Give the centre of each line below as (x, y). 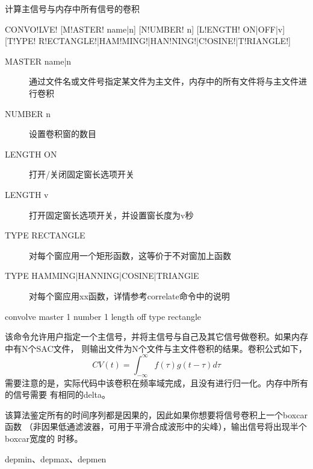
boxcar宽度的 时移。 (44, 438)
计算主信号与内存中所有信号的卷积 (72, 8)
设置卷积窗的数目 (63, 134)
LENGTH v (27, 194)
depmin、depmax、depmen (56, 458)
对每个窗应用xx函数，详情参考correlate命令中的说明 (129, 295)
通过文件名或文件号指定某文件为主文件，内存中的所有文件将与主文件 (164, 81)
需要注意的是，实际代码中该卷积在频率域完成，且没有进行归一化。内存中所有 (156, 382)
